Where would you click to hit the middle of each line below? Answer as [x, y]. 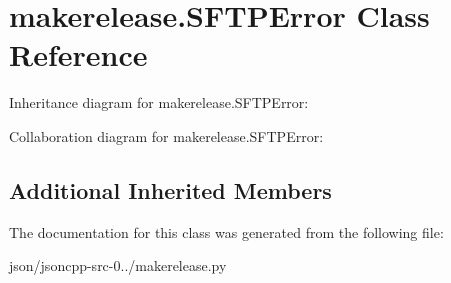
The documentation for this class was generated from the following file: [226, 231]
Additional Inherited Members [170, 189]
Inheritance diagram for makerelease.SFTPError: [159, 102]
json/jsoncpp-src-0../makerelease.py [118, 265]
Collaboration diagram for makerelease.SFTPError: [166, 135]
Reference [78, 54]
